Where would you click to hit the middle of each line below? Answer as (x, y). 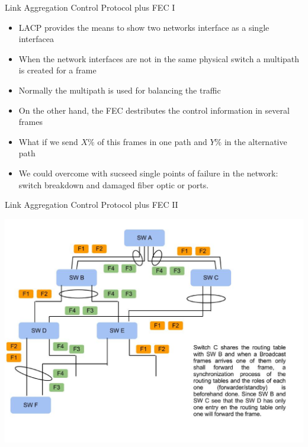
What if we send (48, 141)
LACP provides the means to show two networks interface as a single (144, 27)
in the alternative (256, 141)
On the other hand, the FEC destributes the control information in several (154, 110)
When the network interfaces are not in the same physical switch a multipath (159, 58)
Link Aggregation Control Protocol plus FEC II (92, 205)
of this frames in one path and (152, 141)
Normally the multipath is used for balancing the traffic (120, 90)
